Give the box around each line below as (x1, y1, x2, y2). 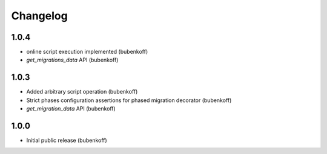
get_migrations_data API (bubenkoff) (26, 56, 119, 63)
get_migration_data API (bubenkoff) (26, 105, 116, 112)
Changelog (11, 9, 68, 22)
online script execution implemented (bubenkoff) (26, 48, 148, 56)
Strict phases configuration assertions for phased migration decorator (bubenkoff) (26, 97, 232, 104)
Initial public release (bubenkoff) (26, 136, 107, 144)
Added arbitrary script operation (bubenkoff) (26, 88, 138, 95)
